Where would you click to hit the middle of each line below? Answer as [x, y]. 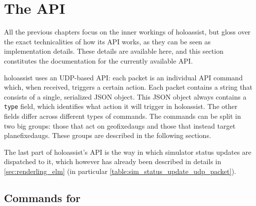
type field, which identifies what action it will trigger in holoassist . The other [121, 106]
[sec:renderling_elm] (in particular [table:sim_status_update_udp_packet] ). [120, 171]
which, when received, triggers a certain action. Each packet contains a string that [128, 87]
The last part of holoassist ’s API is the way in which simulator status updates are [128, 152]
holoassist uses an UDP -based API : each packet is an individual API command [123, 77]
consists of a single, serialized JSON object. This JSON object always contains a [125, 96]
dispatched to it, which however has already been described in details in [113, 161]
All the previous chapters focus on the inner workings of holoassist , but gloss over [127, 32]
